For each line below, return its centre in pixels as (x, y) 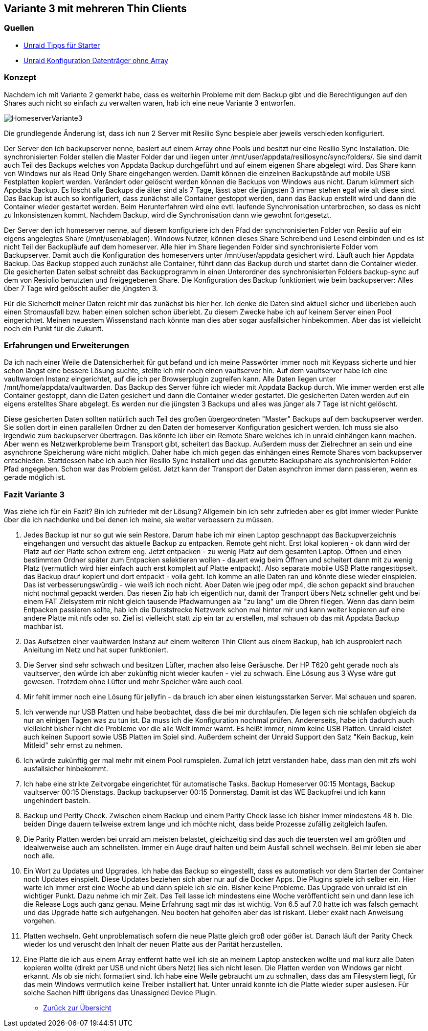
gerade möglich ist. (35, 477)
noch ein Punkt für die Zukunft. (54, 328)
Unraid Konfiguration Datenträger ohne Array (96, 60)
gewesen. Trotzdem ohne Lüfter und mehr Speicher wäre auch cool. (133, 682)
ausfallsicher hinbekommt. (66, 769)
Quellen (19, 28)
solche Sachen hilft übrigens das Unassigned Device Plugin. (120, 993)
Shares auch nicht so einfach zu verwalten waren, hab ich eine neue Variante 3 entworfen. (150, 103)
